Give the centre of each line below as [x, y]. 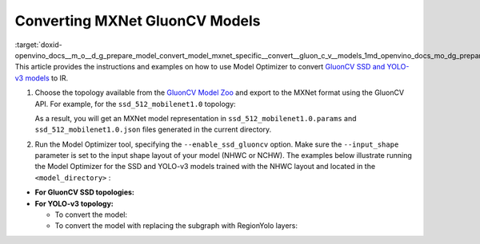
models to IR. [47, 78]
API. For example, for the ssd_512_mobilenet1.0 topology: [135, 104]
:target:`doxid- [39, 45]
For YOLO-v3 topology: [74, 203]
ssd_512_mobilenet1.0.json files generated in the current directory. [153, 130]
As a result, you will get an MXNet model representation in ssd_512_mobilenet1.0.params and [196, 118]
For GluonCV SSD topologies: [85, 192]
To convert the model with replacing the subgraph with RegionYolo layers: [176, 226]
